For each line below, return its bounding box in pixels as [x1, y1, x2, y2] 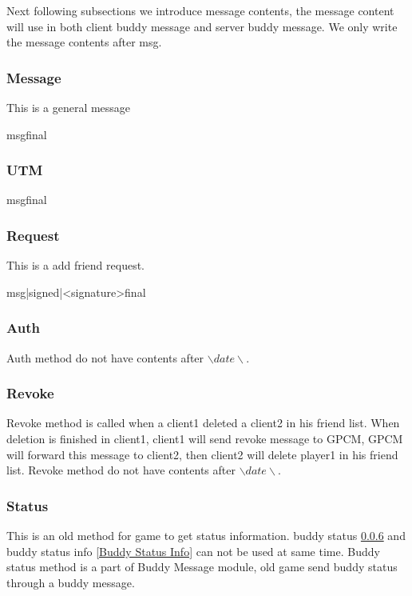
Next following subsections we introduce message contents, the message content [6, 2, 394, 18]
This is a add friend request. [6, 257, 145, 274]
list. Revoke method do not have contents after [6, 462, 236, 478]
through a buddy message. [6, 574, 135, 590]
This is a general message [6, 99, 131, 115]
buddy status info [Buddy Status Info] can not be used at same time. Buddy [6, 542, 380, 559]
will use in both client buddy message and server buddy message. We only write [6, 18, 398, 34]
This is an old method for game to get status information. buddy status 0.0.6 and [6, 527, 406, 544]
